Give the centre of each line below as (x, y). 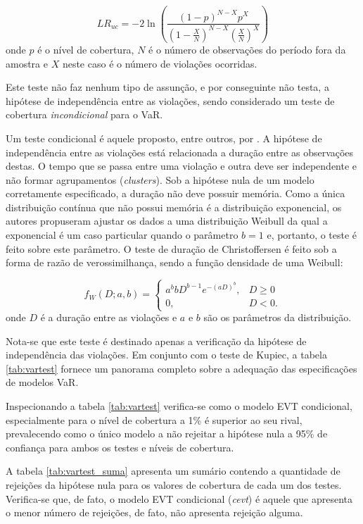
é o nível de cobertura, (86, 49)
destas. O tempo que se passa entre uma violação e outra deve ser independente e (181, 166)
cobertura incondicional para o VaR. (84, 114)
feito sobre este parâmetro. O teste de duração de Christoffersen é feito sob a (171, 248)
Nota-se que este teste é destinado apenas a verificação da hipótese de (156, 341)
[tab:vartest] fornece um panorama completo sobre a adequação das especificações (181, 368)
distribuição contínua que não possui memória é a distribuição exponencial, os (174, 207)
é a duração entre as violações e (109, 317)
